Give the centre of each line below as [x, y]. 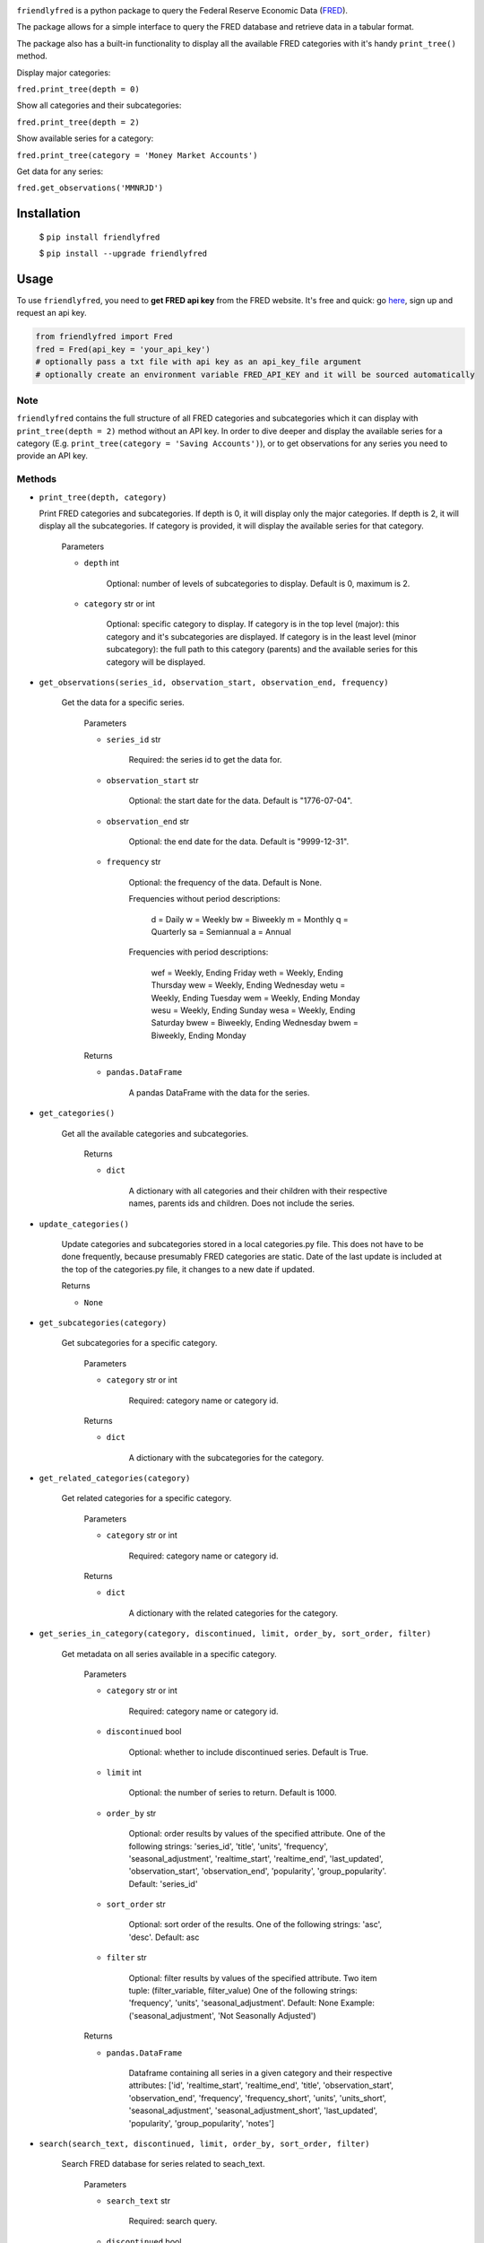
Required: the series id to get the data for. [205, 760]
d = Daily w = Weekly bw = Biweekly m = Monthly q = [250, 919]
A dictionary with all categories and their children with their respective [258, 1191]
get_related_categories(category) [115, 1479]
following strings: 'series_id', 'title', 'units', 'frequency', [229, 1846]
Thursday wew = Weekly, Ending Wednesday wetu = [248, 985]
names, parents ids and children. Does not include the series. [242, 1203]
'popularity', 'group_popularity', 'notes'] [202, 2123]
